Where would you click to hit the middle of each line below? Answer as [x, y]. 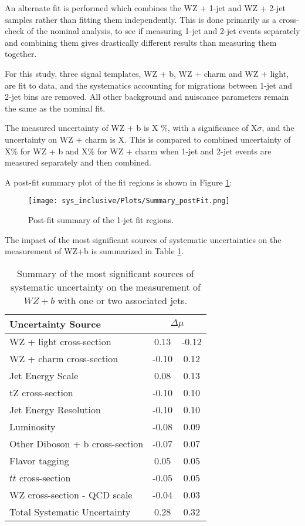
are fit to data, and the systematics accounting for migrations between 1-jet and [149, 85]
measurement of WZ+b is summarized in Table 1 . [94, 251]
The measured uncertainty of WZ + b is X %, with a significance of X [131, 128]
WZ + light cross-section [60, 341]
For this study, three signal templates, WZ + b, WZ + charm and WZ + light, [147, 73]
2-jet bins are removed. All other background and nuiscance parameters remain [147, 97]
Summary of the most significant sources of [106, 273]
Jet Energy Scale [44, 375]
